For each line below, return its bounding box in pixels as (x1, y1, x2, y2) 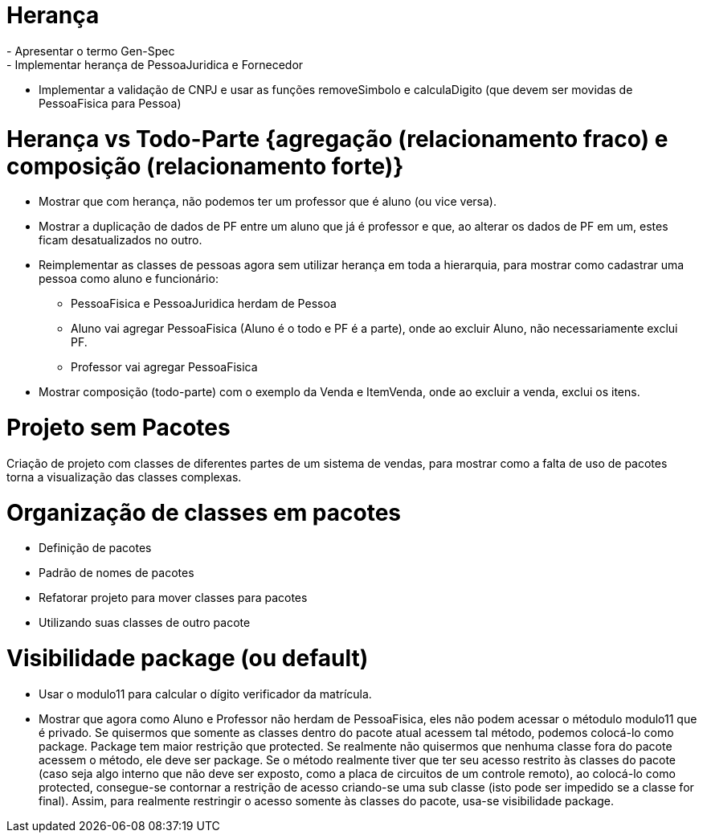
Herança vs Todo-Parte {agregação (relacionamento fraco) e (6, 125, 668, 153)
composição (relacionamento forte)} (6, 152, 404, 180)
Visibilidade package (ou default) (6, 645, 369, 672)
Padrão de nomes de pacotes (39, 566, 194, 580)
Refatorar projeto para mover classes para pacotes (39, 591, 308, 605)
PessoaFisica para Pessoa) (39, 96, 182, 110)
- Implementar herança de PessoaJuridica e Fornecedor (6, 57, 304, 72)
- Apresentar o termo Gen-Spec (6, 43, 175, 58)
